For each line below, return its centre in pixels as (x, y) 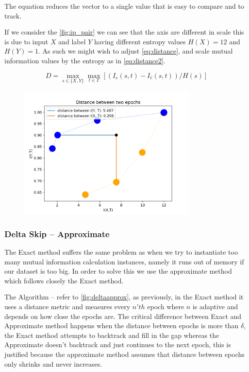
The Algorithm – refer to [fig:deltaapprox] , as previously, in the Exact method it (124, 297)
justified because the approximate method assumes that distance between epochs (124, 354)
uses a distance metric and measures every (67, 306)
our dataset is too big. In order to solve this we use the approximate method (118, 271)
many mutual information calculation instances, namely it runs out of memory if (124, 261)
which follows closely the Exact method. (64, 280)
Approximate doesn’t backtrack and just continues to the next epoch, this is (118, 344)
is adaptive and (215, 306)
